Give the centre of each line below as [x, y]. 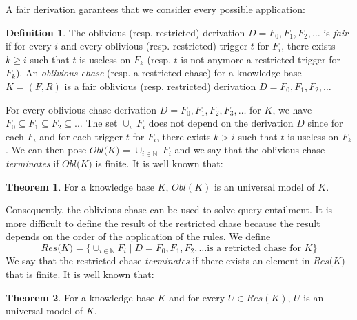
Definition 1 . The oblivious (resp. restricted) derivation [125, 32]
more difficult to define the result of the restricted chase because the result [163, 223]
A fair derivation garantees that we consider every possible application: [155, 9]
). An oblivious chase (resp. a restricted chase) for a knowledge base [159, 73]
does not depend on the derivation [221, 123]
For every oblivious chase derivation [81, 109]
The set [102, 123]
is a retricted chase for [254, 248]
